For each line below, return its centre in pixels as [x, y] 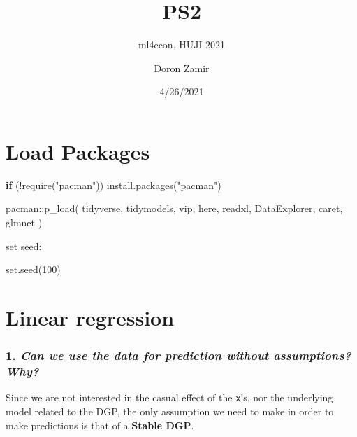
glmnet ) [24, 222]
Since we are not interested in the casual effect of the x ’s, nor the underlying [169, 397]
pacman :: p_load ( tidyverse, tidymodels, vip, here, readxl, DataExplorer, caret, [174, 208]
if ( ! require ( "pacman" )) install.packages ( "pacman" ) [114, 185]
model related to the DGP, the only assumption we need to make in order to [170, 411]
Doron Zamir [182, 68]
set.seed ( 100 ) [33, 269]
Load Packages [78, 151]
